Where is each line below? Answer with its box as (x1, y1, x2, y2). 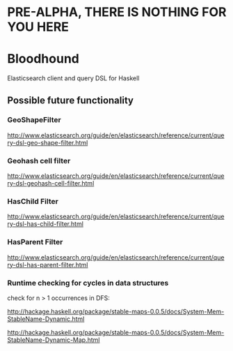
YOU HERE (7, 19, 70, 35)
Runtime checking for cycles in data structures (7, 278, 169, 287)
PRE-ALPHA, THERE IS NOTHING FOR (7, 4, 227, 20)
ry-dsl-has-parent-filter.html (7, 260, 88, 269)
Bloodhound (7, 51, 80, 67)
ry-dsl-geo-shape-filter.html (7, 138, 88, 147)
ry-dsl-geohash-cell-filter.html (7, 179, 95, 188)
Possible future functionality (7, 94, 134, 106)
